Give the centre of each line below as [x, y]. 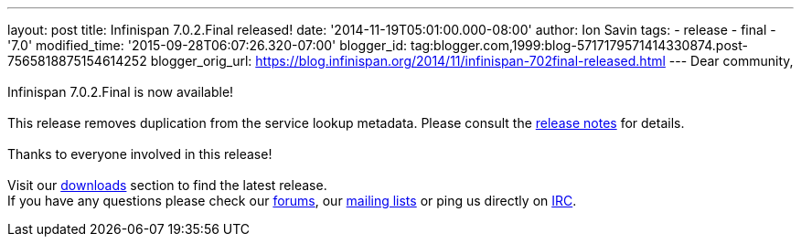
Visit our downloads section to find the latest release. [167, 185]
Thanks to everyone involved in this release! [140, 154]
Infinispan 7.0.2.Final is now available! [121, 92]
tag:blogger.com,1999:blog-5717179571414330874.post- [579, 45]
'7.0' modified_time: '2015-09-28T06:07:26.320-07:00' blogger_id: [208, 45]
